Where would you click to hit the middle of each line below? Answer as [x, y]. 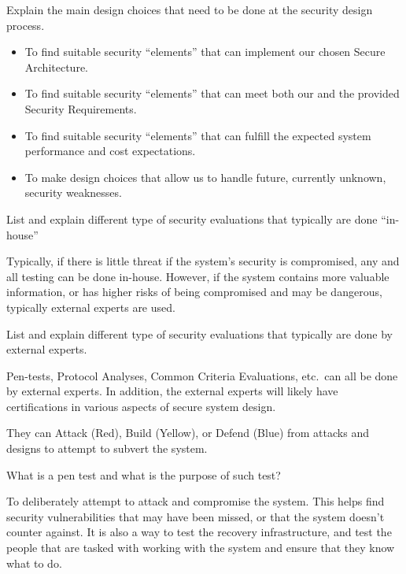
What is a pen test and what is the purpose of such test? [144, 474]
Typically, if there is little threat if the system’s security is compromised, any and [203, 261]
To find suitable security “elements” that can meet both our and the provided [212, 93]
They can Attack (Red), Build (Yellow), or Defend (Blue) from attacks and [188, 433]
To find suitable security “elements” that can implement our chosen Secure [205, 52]
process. [26, 25]
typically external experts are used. [91, 307]
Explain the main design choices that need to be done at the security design [190, 9]
